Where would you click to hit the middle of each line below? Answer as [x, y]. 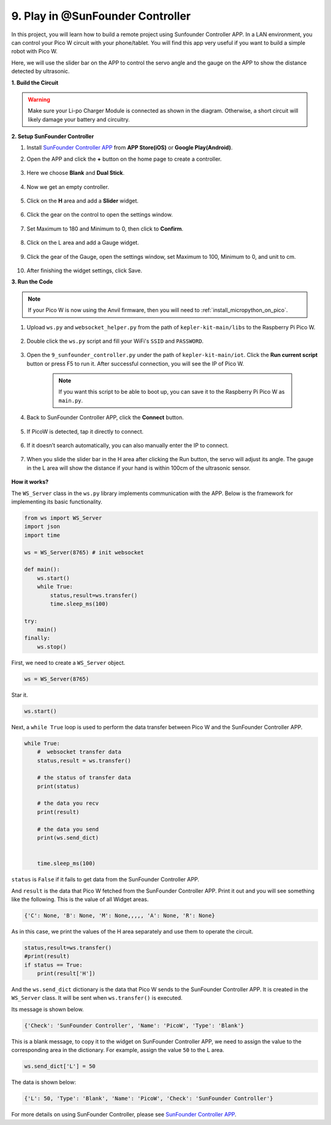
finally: [37, 638]
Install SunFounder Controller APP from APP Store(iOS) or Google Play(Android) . [130, 148]
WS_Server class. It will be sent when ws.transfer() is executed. [97, 998]
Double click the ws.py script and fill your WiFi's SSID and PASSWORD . [115, 341]
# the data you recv [68, 803]
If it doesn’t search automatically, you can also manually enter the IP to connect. [128, 445]
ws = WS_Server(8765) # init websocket [84, 552]
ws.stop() [52, 647]
